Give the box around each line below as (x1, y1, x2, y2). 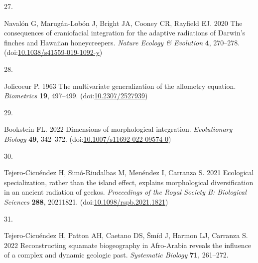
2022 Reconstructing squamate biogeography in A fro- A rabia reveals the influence (4, 240, 252, 250)
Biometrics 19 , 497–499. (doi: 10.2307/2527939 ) (4, 90, 148, 101)
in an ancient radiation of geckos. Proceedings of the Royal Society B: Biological (4, 187, 247, 197)
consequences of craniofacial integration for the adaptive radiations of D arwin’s (4, 27, 246, 38)
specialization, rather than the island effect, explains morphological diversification (4, 177, 254, 187)
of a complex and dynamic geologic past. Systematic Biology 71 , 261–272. (4, 250, 229, 260)
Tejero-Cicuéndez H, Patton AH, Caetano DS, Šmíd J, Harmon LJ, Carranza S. (4, 230, 248, 241)
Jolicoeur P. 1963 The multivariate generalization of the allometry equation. (4, 80, 236, 91)
